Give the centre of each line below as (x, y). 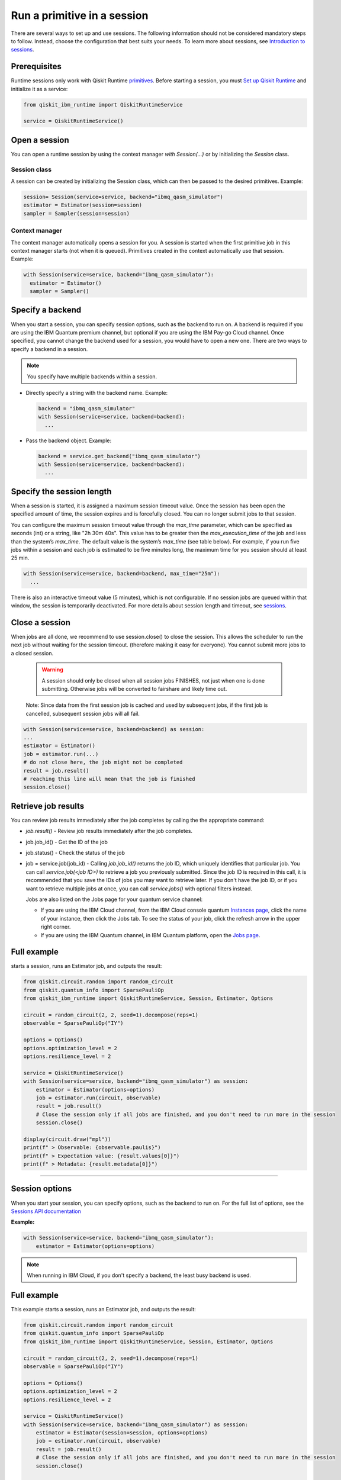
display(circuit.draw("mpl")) (67, 1139)
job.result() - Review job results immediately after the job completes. (109, 831)
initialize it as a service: (39, 89)
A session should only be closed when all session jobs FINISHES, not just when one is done (153, 680)
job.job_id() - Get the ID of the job (67, 842)
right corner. (56, 927)
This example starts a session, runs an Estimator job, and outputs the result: (104, 1309)
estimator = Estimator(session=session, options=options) (122, 1433)
